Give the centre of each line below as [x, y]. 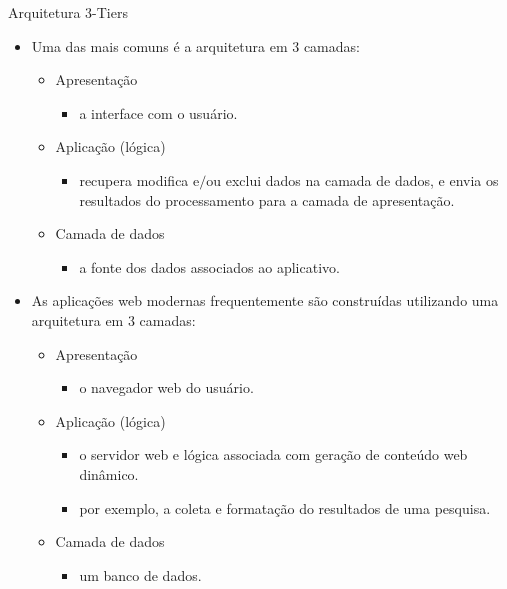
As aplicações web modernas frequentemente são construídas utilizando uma [265, 300]
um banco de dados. [140, 574]
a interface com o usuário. [158, 112]
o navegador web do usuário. [166, 387]
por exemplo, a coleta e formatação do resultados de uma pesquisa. [285, 507]
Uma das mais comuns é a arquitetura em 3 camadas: [195, 45]
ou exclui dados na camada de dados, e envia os [352, 179]
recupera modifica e [139, 179]
